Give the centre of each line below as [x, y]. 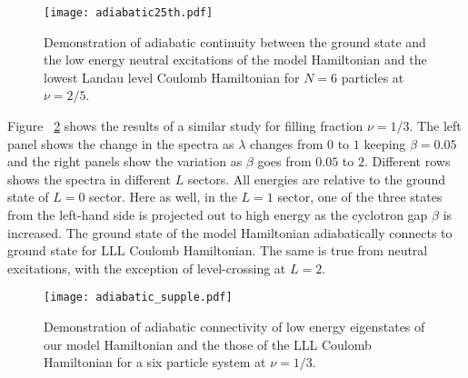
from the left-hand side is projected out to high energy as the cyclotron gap [218, 214]
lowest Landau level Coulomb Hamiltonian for [172, 77]
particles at [373, 77]
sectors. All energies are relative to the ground [316, 179]
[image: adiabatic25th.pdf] [129, 13]
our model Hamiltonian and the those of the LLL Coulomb [208, 344]
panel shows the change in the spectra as [121, 143]
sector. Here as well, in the [163, 197]
